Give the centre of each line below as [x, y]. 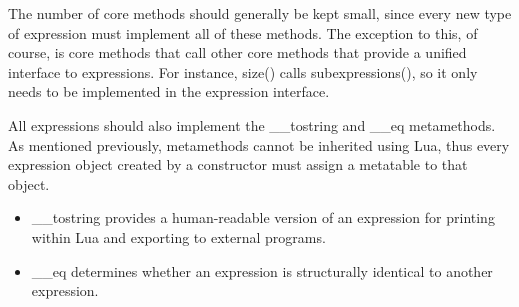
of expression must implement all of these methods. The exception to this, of [243, 32]
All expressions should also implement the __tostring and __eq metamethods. [252, 124]
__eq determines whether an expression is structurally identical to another [262, 270]
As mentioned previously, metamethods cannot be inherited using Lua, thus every [259, 144]
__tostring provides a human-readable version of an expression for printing [263, 217]
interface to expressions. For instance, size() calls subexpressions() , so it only [243, 71]
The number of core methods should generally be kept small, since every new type [260, 13]
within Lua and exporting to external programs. [178, 236]
